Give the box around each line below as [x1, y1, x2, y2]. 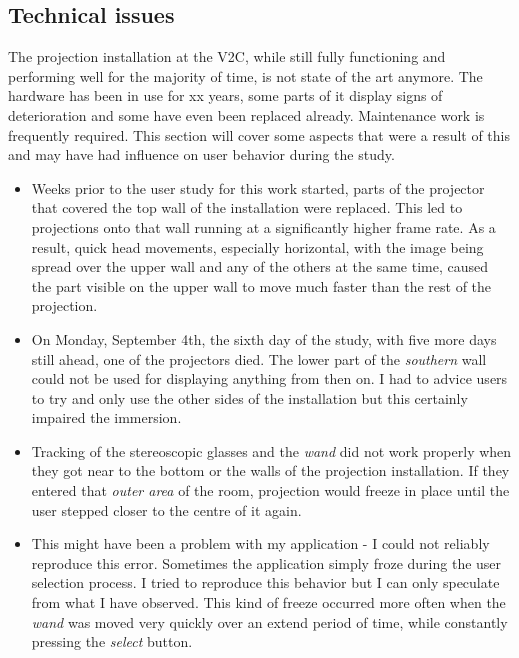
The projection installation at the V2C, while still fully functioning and [8, 46, 446, 67]
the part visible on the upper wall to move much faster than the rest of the [31, 275, 492, 296]
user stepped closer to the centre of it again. [31, 499, 302, 520]
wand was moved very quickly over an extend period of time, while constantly [31, 611, 508, 632]
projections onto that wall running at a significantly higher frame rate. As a [31, 216, 496, 237]
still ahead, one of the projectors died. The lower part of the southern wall [31, 348, 487, 369]
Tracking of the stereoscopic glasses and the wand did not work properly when [31, 440, 512, 461]
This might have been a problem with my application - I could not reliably [31, 533, 490, 554]
